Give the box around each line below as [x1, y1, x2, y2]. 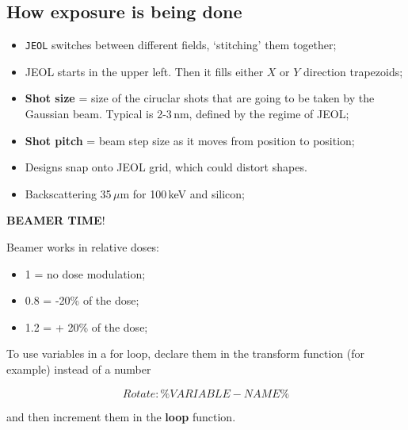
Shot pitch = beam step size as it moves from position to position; [25, 132, 355, 148]
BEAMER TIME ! [6, 212, 105, 228]
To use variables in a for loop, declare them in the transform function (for [6, 345, 364, 362]
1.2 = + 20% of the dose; [25, 318, 148, 335]
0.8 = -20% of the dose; [25, 292, 139, 309]
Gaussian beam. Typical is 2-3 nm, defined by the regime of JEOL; [25, 106, 349, 122]
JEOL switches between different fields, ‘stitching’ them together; [25, 36, 337, 53]
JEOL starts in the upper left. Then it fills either [25, 63, 264, 79]
